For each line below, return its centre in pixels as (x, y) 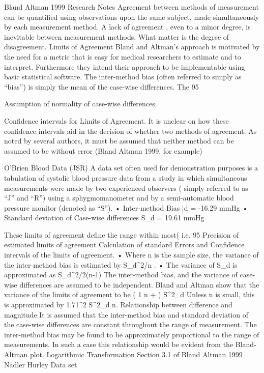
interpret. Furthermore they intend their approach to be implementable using (125, 66)
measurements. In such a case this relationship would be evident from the (119, 344)
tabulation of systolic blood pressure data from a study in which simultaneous (126, 177)
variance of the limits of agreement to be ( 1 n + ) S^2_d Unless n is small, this (129, 294)
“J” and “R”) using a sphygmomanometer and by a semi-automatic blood (119, 198)
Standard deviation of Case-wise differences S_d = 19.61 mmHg (104, 218)
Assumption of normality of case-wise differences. (81, 104)
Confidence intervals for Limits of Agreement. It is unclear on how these (116, 120)
